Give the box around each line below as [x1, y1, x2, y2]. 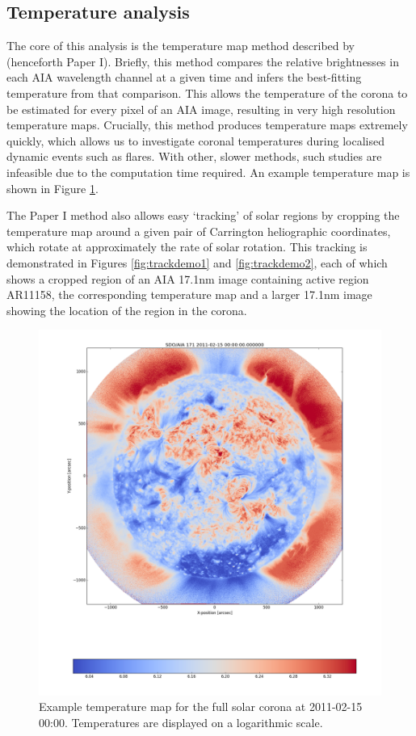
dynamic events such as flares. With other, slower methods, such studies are [6, 148, 382, 165]
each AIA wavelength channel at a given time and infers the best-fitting [6, 69, 362, 86]
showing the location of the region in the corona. [6, 301, 247, 318]
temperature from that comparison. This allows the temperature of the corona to [6, 84, 408, 101]
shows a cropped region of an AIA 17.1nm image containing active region [6, 270, 369, 287]
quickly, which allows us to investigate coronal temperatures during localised [6, 132, 384, 149]
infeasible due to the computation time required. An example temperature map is [6, 163, 410, 180]
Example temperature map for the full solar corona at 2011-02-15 [39, 698, 363, 715]
